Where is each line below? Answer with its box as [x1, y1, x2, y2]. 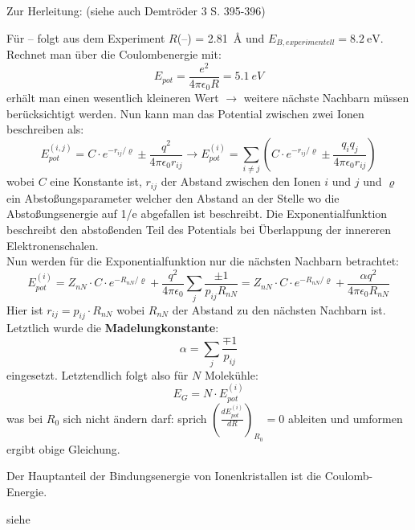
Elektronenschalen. [6, 236, 99, 253]
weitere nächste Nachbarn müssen [243, 89, 409, 106]
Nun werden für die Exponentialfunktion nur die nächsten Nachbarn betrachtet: [6, 253, 399, 269]
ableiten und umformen [287, 409, 403, 426]
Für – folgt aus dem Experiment [6, 29, 165, 46]
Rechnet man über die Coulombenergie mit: [6, 46, 222, 63]
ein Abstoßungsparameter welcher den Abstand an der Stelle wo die [6, 189, 340, 206]
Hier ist [6, 301, 43, 318]
